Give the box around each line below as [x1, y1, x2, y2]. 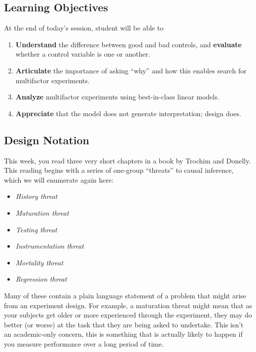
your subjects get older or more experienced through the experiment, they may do [4, 310, 252, 320]
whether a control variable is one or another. [15, 49, 150, 59]
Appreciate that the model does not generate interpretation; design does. [15, 108, 241, 118]
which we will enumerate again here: [4, 174, 114, 185]
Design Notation [4, 132, 90, 147]
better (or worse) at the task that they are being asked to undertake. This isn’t [4, 319, 244, 329]
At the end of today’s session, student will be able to [4, 23, 164, 33]
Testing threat [15, 224, 57, 234]
